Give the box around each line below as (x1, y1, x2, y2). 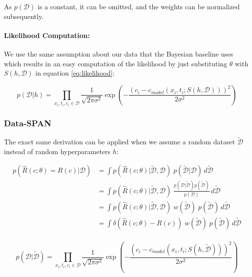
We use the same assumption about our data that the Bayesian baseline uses (4, 48, 233, 59)
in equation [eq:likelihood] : (35, 68, 115, 78)
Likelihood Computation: (4, 30, 90, 40)
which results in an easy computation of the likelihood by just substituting (4, 58, 228, 68)
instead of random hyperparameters (4, 146, 111, 156)
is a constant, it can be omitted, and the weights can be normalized (38, 1, 240, 11)
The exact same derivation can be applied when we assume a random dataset (4, 137, 235, 147)
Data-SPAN (4, 117, 51, 129)
